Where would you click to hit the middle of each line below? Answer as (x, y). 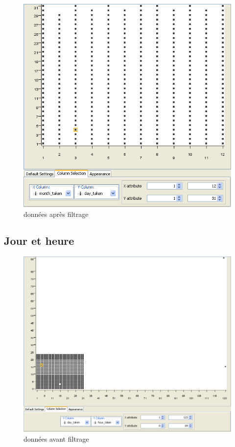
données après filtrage (56, 214)
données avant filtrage (56, 438)
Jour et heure (39, 240)
